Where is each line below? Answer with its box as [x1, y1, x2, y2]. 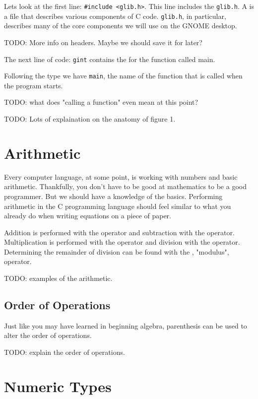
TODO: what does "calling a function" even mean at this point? [4, 97, 198, 107]
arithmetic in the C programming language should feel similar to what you [4, 200, 231, 211]
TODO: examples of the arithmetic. [4, 273, 113, 283]
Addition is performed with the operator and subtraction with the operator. [4, 227, 235, 237]
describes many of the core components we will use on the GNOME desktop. [4, 20, 237, 31]
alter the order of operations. [4, 330, 92, 340]
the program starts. [4, 80, 63, 90]
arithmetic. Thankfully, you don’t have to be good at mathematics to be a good [4, 181, 247, 192]
